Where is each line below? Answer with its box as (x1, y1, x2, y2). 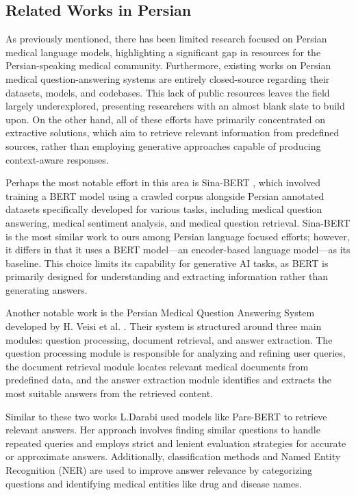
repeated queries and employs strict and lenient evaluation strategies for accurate (5, 435, 346, 450)
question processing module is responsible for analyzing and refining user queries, (5, 346, 346, 360)
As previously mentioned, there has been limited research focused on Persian (5, 31, 327, 46)
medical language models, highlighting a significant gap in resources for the (5, 45, 321, 59)
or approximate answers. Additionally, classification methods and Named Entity (5, 449, 341, 464)
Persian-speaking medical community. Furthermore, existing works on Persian (5, 58, 331, 73)
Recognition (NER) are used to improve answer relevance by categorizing (5, 463, 313, 477)
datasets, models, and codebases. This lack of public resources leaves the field (5, 85, 330, 99)
